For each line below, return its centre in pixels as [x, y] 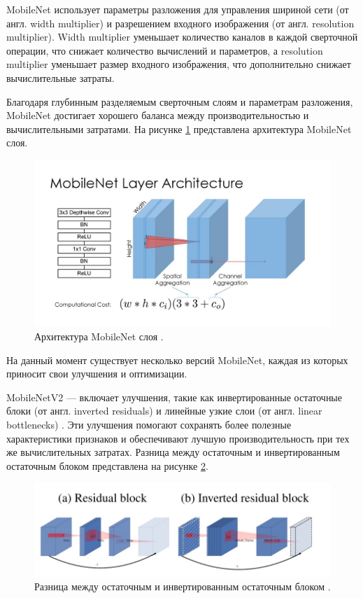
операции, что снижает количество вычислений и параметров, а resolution [165, 50]
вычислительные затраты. [60, 77]
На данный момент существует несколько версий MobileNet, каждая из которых [177, 360]
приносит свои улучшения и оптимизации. [97, 374]
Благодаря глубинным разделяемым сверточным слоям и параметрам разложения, [180, 101]
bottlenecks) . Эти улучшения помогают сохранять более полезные [149, 424]
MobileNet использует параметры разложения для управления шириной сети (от [178, 9]
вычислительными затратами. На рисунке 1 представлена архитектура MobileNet [179, 128]
